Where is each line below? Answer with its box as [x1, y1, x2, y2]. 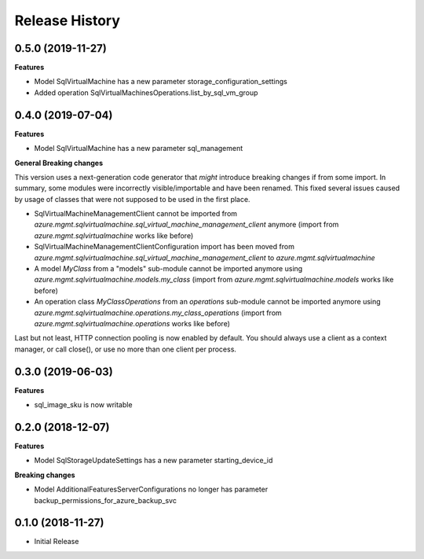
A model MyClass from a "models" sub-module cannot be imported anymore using [34, 264, 303, 274]
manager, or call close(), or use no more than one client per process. [14, 344, 237, 354]
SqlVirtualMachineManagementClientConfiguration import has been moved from [34, 242, 294, 252]
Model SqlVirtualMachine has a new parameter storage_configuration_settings [34, 77, 288, 86]
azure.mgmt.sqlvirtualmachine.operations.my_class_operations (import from [34, 307, 282, 318]
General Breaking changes [14, 158, 104, 167]
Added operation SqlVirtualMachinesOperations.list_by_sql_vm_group [34, 87, 258, 97]
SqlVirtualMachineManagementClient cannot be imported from [34, 209, 238, 219]
